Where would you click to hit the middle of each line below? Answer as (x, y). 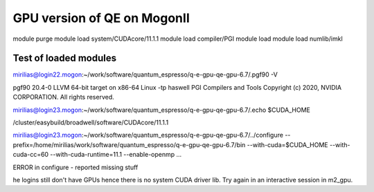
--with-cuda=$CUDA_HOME (287, 144)
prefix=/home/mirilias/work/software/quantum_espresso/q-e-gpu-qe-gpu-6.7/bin (129, 144)
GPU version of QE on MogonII (101, 18)
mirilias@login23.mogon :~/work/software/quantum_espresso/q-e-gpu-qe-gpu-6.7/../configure (148, 135)
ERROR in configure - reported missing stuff (75, 167)
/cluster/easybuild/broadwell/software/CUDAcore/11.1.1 (91, 123)
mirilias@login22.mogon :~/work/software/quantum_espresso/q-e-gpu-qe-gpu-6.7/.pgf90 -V (145, 75)
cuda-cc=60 (30, 155)
